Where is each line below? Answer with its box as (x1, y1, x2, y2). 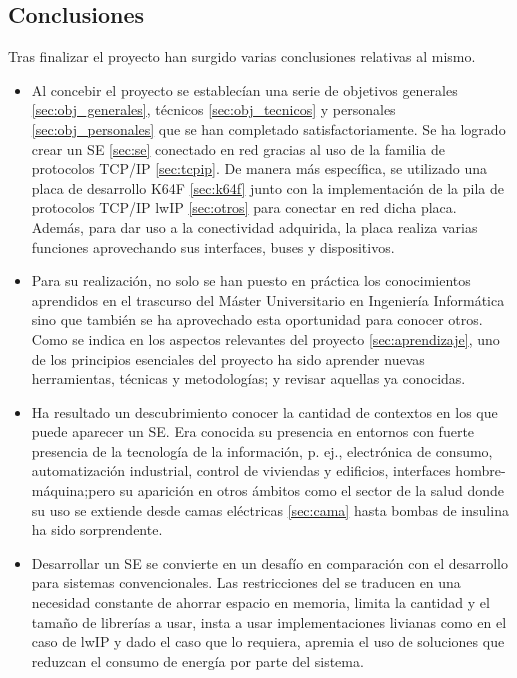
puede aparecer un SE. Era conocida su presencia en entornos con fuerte (31, 421, 475, 442)
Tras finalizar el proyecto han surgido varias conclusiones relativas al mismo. (8, 46, 476, 67)
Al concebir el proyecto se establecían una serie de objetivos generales (31, 79, 458, 100)
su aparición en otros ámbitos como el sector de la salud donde (119, 480, 505, 501)
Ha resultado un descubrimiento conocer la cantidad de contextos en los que (31, 401, 498, 422)
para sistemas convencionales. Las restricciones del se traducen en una (31, 572, 461, 593)
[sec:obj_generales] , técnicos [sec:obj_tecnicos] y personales (31, 99, 396, 120)
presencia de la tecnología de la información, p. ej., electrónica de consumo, (31, 440, 493, 461)
